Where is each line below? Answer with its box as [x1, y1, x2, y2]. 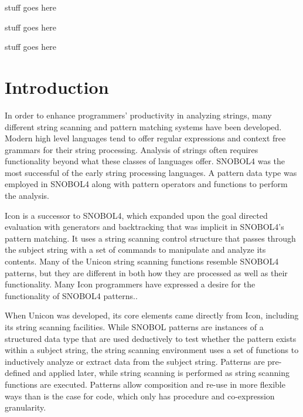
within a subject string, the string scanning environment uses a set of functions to [5, 344, 299, 356]
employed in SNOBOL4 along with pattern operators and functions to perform [5, 178, 288, 190]
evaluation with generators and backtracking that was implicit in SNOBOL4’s [5, 221, 284, 233]
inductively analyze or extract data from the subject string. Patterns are [5, 355, 265, 367]
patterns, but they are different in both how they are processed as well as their [5, 266, 288, 279]
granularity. [5, 401, 46, 413]
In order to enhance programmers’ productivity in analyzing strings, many [5, 109, 272, 121]
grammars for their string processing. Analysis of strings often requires [5, 143, 258, 155]
